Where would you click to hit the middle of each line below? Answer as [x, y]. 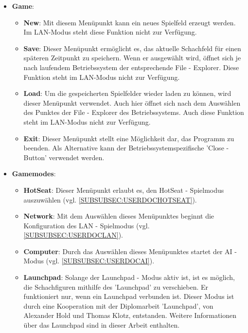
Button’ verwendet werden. [64, 157]
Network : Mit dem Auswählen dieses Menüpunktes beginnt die [119, 216]
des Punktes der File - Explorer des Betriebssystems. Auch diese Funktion [134, 112]
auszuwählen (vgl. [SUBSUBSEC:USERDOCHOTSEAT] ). [110, 199]
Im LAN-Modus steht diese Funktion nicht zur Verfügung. [110, 32]
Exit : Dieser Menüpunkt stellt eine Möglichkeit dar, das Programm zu [129, 138]
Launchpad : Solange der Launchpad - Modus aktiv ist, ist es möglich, [129, 277]
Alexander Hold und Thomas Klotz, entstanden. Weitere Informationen [130, 315]
